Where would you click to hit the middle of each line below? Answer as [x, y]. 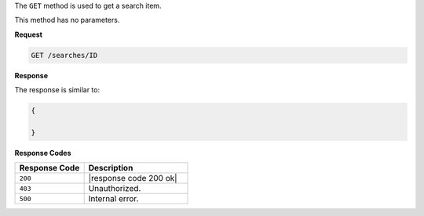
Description [111, 168]
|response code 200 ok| [133, 178]
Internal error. [113, 199]
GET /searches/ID [64, 55]
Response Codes [43, 153]
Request [29, 34]
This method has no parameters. [67, 20]
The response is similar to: [57, 90]
